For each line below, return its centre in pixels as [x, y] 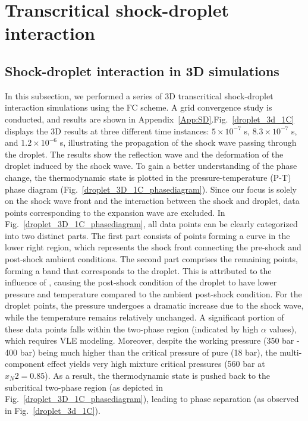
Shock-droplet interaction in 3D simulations [142, 70]
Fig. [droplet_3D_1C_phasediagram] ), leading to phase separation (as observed [152, 399]
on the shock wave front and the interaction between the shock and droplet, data [152, 201]
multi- [291, 352]
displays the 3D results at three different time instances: [107, 131]
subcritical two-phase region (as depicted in [84, 387]
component [25, 364]
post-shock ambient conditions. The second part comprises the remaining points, [151, 259]
